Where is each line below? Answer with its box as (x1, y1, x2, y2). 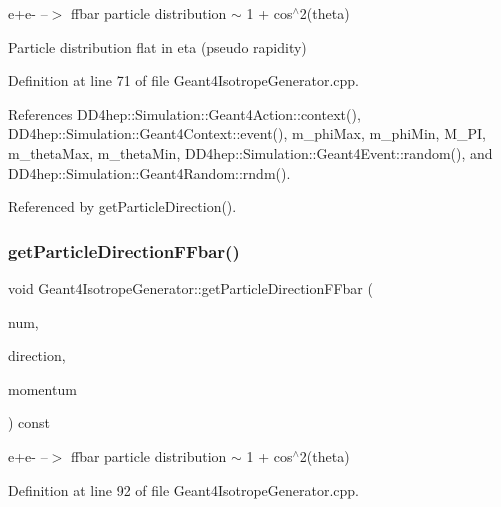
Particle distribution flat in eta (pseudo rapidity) (8, 36, 307, 57)
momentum (8, 378, 77, 399)
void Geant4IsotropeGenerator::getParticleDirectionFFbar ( (8, 277, 373, 298)
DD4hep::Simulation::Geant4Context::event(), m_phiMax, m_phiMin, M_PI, (8, 123, 486, 144)
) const (8, 412, 51, 433)
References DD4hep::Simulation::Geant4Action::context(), (8, 103, 361, 124)
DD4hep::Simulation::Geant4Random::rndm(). (8, 162, 291, 183)
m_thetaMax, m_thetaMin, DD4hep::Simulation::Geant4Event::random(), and (8, 142, 493, 163)
